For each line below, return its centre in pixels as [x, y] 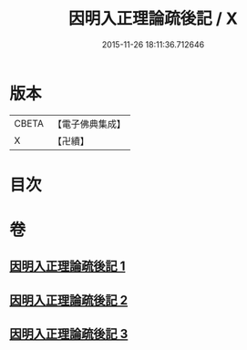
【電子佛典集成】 [89, 124]
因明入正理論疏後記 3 [69, 334]
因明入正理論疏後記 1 [67, 267]
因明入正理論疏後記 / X [153, 19]
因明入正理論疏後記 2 [69, 300]
